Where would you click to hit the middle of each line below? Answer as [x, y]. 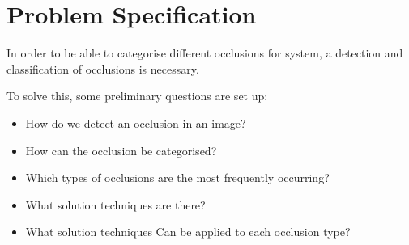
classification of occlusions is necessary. [103, 68]
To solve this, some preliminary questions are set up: [137, 96]
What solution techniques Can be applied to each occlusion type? [188, 232]
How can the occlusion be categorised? [121, 150]
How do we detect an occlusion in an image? [136, 122]
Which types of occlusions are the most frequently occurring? [177, 177]
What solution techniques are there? [115, 204]
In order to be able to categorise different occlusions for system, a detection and [205, 53]
